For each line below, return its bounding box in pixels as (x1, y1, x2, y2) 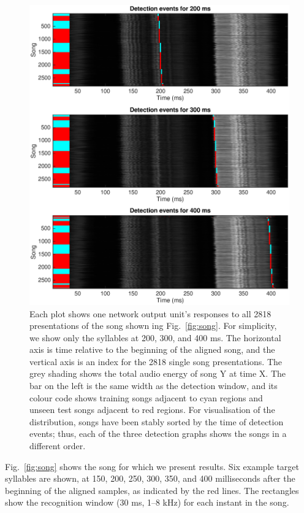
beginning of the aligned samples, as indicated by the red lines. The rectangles (5, 484, 299, 496)
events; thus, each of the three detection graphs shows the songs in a (29, 427, 287, 440)
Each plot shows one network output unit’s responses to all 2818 (29, 307, 272, 320)
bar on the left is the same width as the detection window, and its (29, 379, 278, 392)
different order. (29, 439, 86, 452)
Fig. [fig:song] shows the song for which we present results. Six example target (5, 460, 299, 472)
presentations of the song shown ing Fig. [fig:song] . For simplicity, (29, 319, 277, 332)
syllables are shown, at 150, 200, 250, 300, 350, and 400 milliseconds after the (5, 472, 295, 485)
